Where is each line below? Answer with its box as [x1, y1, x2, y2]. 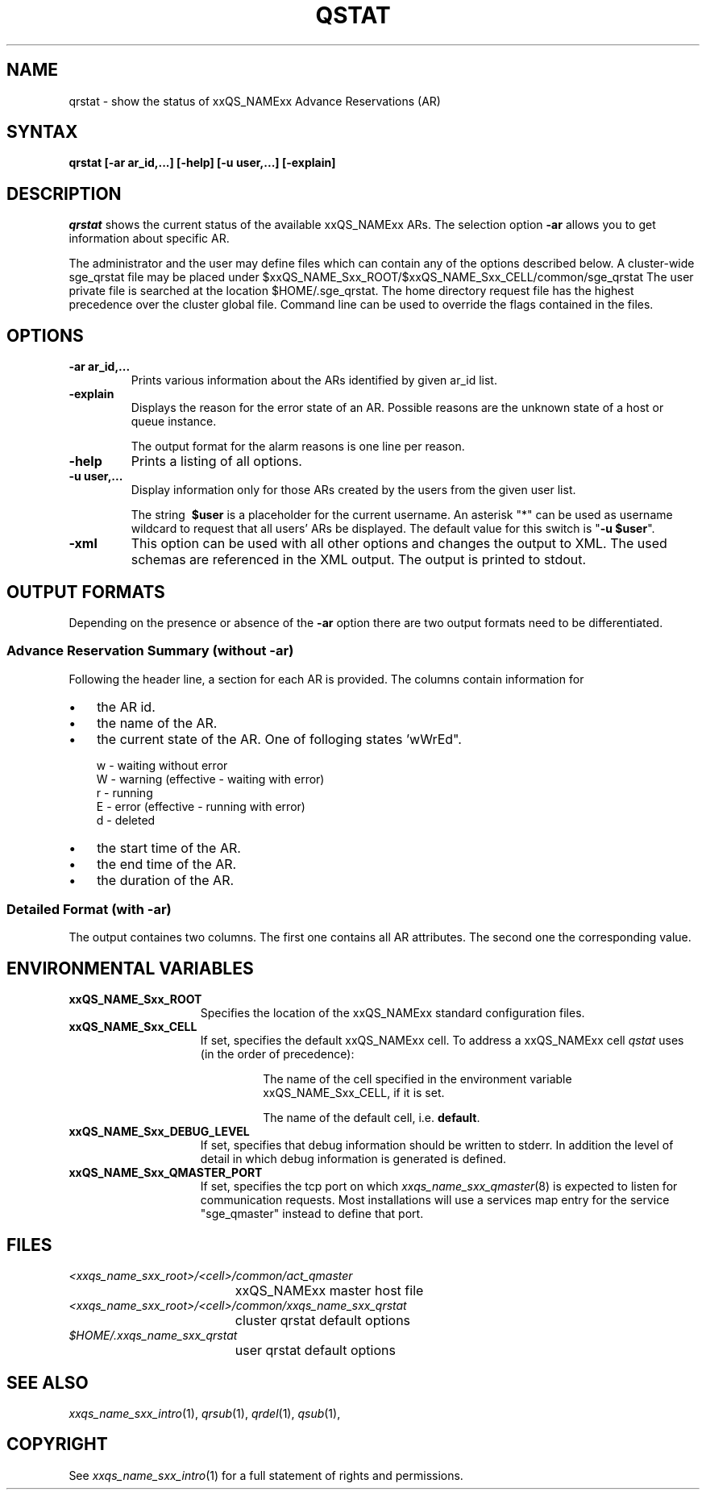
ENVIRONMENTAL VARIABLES [6, 958, 254, 979]
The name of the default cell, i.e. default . [263, 1111, 480, 1125]
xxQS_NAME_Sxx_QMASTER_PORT [69, 1166, 263, 1180]
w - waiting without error [96, 758, 228, 772]
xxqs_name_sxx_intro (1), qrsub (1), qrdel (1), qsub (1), [69, 1407, 341, 1420]
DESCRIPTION [6, 183, 122, 204]
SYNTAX [6, 122, 78, 143]
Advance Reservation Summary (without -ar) [6, 642, 294, 659]
